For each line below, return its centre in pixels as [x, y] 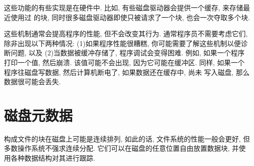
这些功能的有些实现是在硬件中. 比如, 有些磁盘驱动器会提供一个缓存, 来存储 [124, 7]
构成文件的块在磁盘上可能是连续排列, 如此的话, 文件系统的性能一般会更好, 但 [127, 138]
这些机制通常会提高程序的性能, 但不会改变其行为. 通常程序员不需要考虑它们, [126, 34]
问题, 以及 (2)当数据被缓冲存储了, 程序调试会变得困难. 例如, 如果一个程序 [127, 53]
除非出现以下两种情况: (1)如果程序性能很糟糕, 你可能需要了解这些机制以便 [122, 43]
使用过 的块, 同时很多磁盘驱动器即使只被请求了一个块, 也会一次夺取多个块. [130, 17]
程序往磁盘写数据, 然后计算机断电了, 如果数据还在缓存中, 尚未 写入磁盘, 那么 [127, 72]
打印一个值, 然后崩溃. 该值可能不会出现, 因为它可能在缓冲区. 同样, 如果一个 [124, 62]
